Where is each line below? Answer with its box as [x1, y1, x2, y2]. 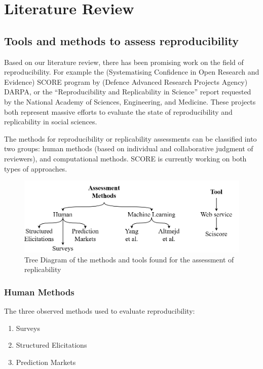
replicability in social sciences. [4, 116, 97, 127]
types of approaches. [4, 163, 67, 174]
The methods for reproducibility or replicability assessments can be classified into [4, 133, 257, 144]
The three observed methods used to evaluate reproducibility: [4, 306, 195, 316]
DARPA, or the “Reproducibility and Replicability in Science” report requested [4, 86, 251, 97]
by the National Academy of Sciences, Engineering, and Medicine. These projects [4, 96, 256, 107]
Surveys [16, 322, 40, 333]
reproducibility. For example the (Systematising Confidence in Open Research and [4, 66, 259, 77]
